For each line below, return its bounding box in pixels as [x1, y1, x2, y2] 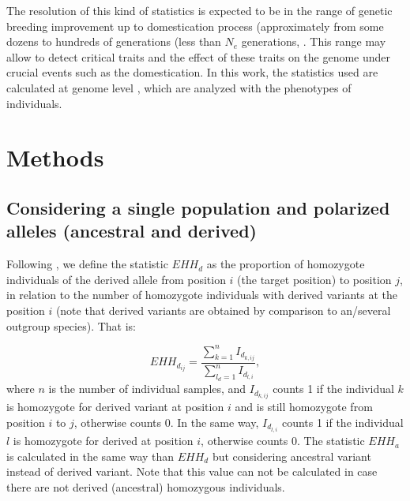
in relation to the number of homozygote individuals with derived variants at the [6, 286, 398, 303]
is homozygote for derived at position [13, 432, 194, 449]
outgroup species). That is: [6, 317, 136, 334]
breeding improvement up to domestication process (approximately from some [6, 17, 384, 34]
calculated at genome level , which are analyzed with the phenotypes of [6, 79, 352, 95]
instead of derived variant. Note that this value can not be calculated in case [6, 463, 378, 480]
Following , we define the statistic [6, 256, 168, 272]
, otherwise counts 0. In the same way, [73, 413, 259, 430]
